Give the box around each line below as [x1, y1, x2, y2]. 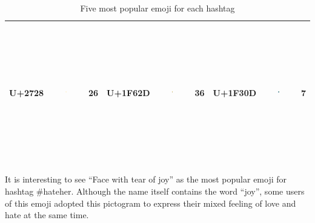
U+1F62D [107, 86, 150, 99]
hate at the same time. [5, 208, 89, 221]
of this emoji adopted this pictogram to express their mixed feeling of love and [5, 196, 296, 209]
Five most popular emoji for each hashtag [80, 2, 235, 14]
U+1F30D [213, 86, 257, 99]
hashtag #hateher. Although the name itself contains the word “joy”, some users [5, 185, 305, 198]
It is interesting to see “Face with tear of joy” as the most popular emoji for [5, 173, 287, 186]
